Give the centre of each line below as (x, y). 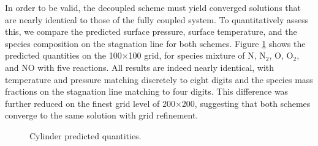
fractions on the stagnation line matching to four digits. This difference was (147, 91)
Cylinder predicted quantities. (85, 135)
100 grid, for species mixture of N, (192, 55)
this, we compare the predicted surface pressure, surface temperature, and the (151, 31)
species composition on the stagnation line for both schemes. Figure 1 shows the (155, 43)
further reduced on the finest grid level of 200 (90, 103)
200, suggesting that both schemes (246, 103)
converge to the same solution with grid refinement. (102, 115)
